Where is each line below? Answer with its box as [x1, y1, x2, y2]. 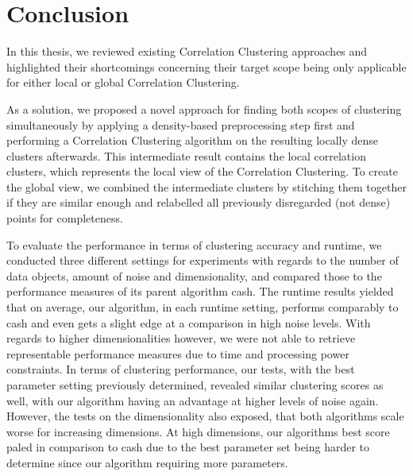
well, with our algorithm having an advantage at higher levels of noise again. [6, 392, 379, 408]
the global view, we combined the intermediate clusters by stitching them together [6, 178, 407, 195]
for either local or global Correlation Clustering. [6, 74, 240, 91]
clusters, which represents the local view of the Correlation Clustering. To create [6, 163, 398, 180]
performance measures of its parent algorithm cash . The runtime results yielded [6, 283, 394, 300]
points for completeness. [6, 210, 123, 226]
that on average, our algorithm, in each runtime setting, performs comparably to [6, 299, 399, 315]
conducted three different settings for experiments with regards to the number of [6, 252, 399, 269]
